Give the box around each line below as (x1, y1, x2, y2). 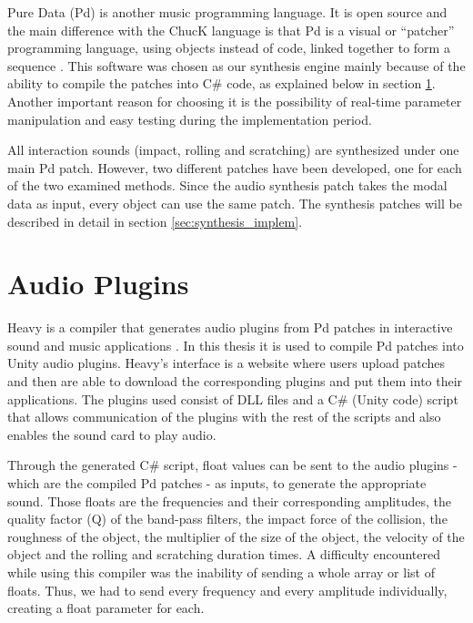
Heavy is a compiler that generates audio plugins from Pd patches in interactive (7, 318, 453, 337)
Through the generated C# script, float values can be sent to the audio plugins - (7, 455, 458, 475)
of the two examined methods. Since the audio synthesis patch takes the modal (7, 176, 448, 195)
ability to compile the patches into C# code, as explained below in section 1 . (7, 74, 436, 93)
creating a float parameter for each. (7, 598, 205, 618)
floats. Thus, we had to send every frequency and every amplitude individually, (7, 580, 448, 599)
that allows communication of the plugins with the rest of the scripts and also (7, 407, 441, 426)
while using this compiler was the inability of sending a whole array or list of (7, 562, 435, 581)
